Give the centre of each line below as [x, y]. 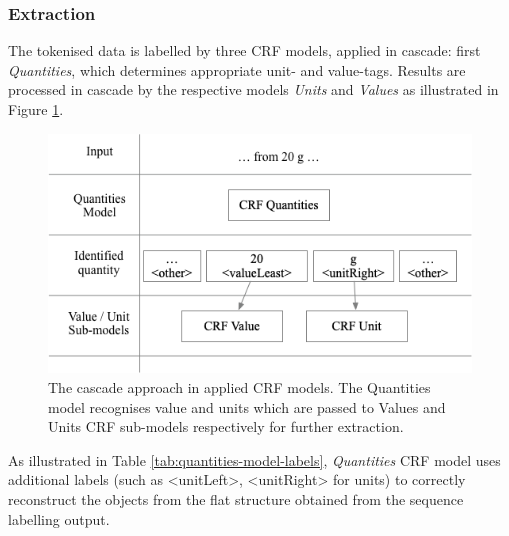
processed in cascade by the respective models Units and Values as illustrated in [253, 89]
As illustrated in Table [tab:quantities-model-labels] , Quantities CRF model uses [254, 459]
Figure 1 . [36, 109]
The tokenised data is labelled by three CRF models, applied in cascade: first [244, 50]
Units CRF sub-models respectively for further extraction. [226, 426]
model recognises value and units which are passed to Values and [247, 406]
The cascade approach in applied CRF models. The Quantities [239, 386]
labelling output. [59, 518]
